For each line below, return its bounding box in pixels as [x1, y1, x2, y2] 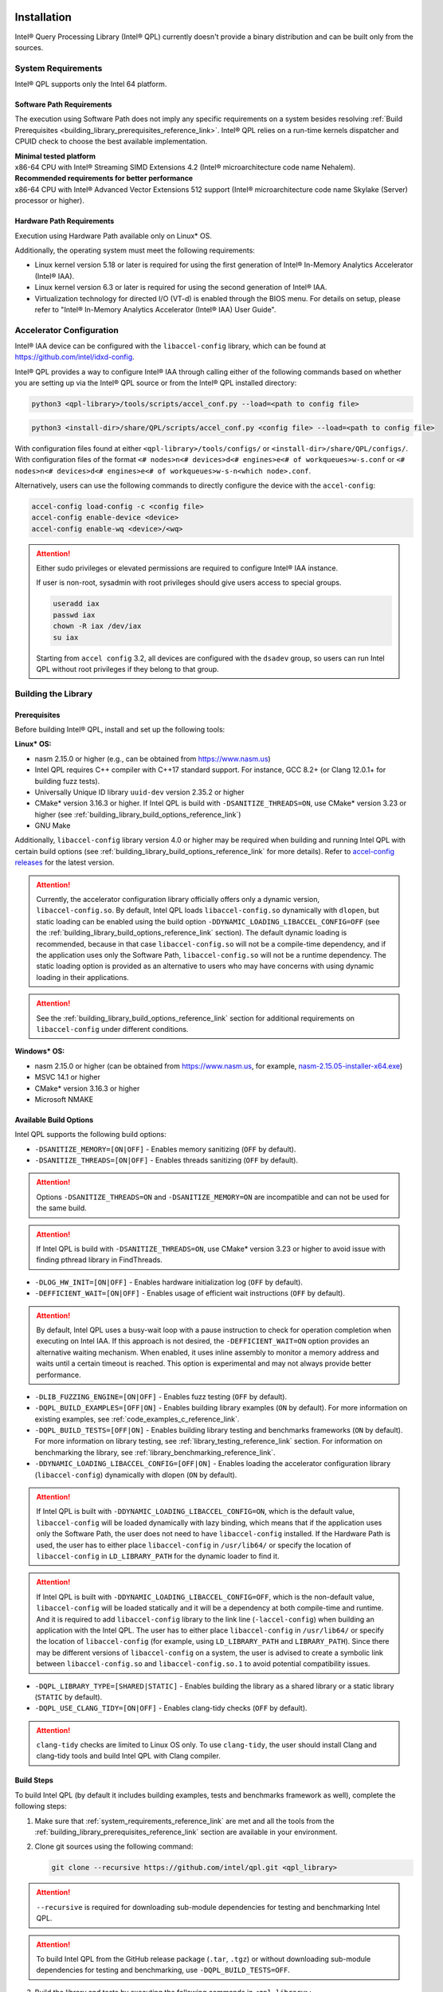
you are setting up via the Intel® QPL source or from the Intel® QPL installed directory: [14, 378, 297, 388]
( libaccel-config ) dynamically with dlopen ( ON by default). [34, 1470, 237, 1480]
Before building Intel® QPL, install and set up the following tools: [14, 724, 225, 734]
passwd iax [53, 610, 96, 619]
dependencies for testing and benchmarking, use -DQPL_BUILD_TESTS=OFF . [36, 1965, 291, 1975]
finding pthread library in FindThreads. [36, 1255, 163, 1265]
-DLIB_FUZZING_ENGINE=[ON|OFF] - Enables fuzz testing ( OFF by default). [34, 1391, 287, 1402]
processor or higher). [14, 196, 85, 206]
